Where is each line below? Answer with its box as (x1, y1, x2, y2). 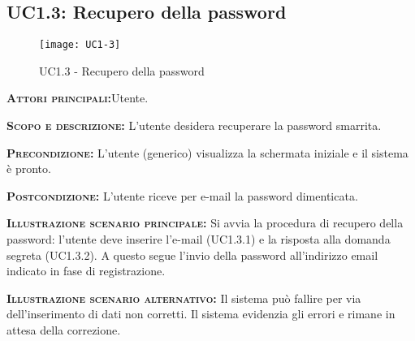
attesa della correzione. (6, 321, 121, 338)
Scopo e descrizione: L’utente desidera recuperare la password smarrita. (6, 117, 382, 134)
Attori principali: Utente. (6, 89, 149, 106)
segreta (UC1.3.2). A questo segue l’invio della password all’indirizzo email (6, 246, 378, 263)
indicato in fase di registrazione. (6, 262, 166, 279)
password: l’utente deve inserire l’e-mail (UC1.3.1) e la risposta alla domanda (6, 231, 391, 248)
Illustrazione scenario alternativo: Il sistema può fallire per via (6, 289, 361, 306)
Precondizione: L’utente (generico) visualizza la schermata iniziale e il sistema (6, 144, 409, 161)
